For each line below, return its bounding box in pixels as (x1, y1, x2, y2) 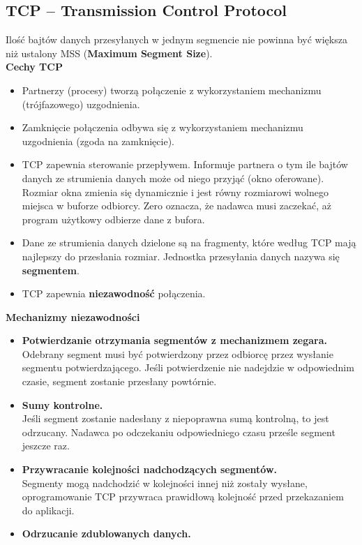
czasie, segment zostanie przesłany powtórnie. (22, 374, 217, 389)
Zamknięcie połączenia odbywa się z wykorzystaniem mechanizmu (22, 120, 303, 135)
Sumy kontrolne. (22, 397, 103, 412)
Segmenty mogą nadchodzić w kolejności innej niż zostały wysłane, (22, 475, 308, 490)
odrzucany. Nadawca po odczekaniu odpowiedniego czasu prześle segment (22, 424, 335, 439)
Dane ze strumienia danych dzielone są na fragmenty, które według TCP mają (22, 235, 356, 250)
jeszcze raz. (22, 438, 70, 453)
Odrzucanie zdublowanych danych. (22, 526, 191, 541)
